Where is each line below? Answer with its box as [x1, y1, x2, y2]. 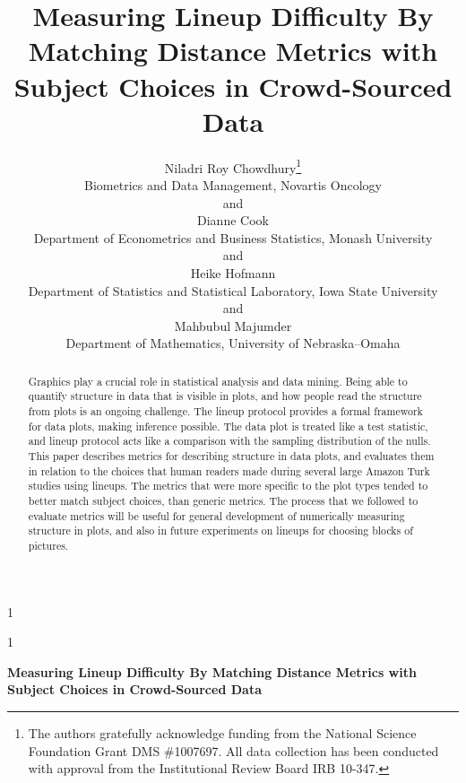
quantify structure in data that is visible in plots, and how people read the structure [28, 388, 422, 404]
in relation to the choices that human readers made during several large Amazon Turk [28, 463, 430, 478]
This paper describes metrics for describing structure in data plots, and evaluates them [28, 448, 435, 463]
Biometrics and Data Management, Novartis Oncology [84, 175, 382, 194]
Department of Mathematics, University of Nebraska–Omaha [65, 334, 401, 352]
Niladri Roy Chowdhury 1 [164, 155, 302, 177]
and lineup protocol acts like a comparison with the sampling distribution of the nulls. [28, 433, 431, 448]
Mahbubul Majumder [174, 316, 292, 335]
